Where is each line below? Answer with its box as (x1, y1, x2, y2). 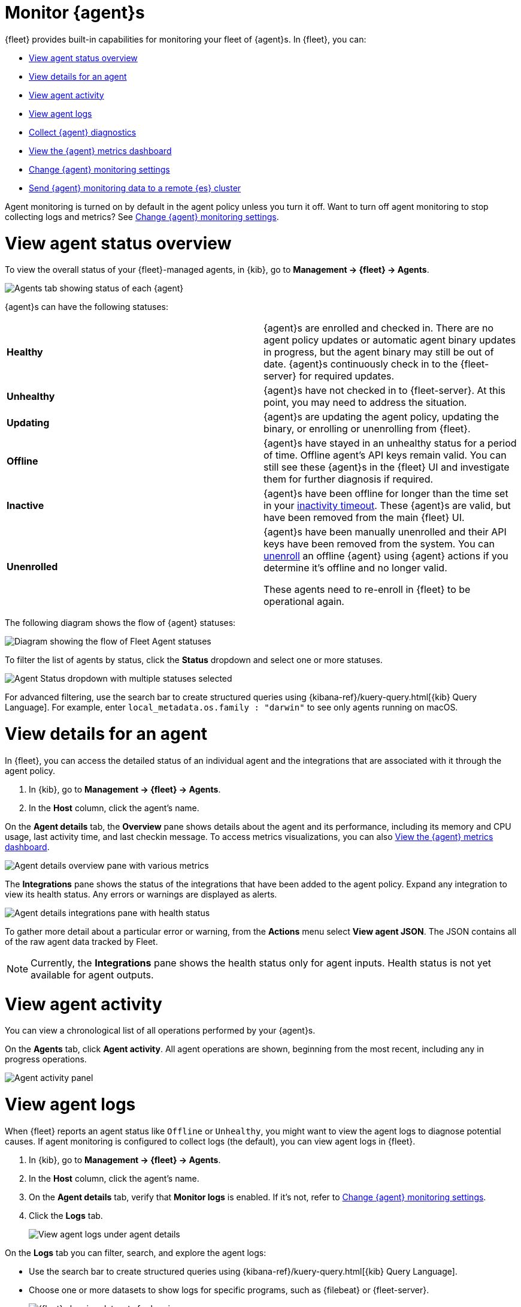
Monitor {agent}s (5, 2, 145, 23)
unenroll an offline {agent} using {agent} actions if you (263, 550, 508, 562)
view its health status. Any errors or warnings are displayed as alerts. (5, 889, 277, 899)
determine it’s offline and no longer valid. (263, 562, 447, 574)
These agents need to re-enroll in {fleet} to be (263, 583, 471, 596)
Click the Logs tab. (29, 1210, 103, 1221)
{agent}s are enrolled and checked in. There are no (263, 322, 494, 335)
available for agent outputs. (31, 968, 154, 981)
